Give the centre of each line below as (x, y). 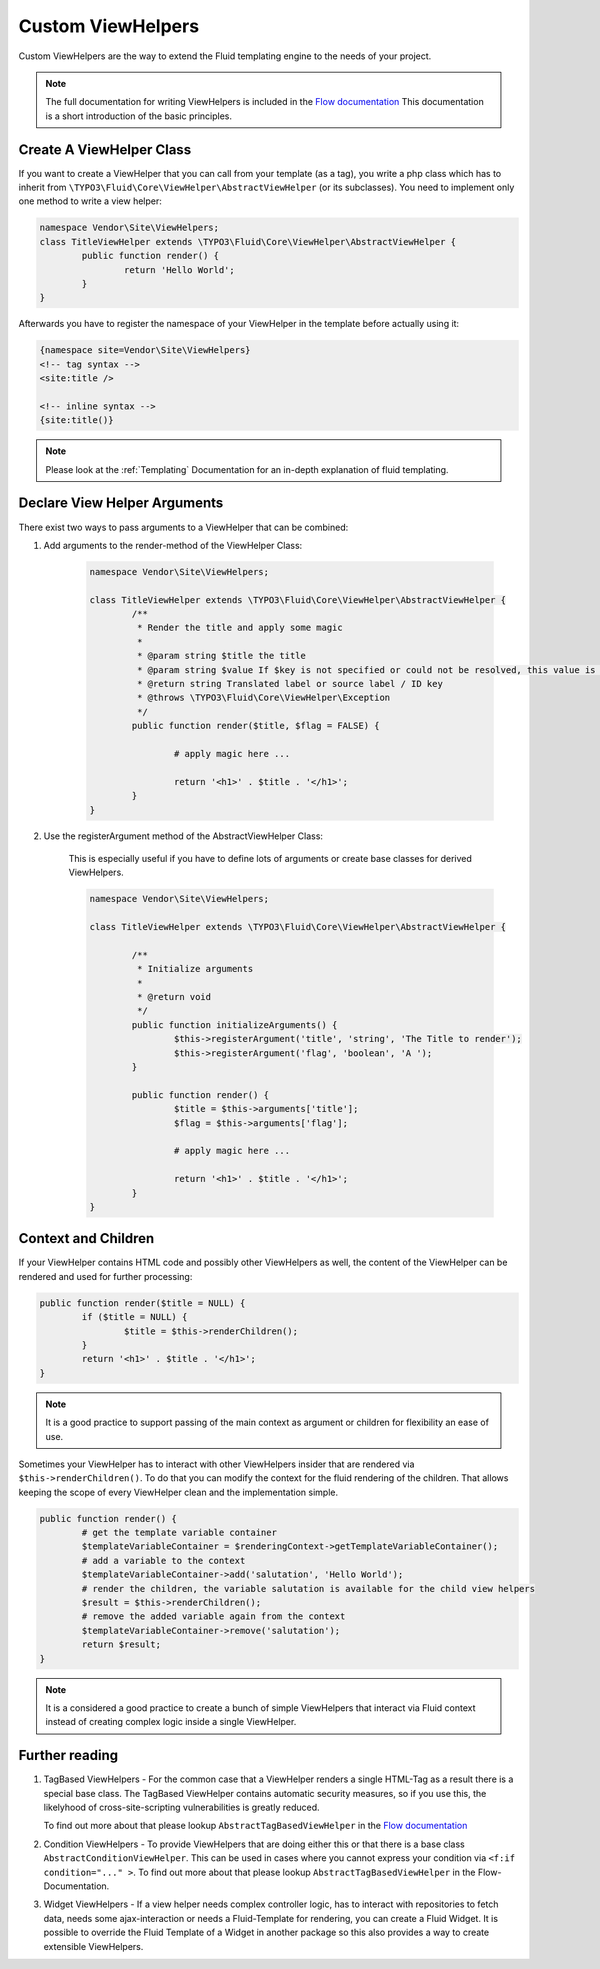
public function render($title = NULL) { (142, 1303)
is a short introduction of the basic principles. (139, 116)
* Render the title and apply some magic (240, 628)
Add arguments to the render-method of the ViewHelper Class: (173, 545)
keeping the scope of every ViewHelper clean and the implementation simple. (178, 1492)
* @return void (174, 997)
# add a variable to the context (163, 1560)
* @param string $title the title (221, 656)
